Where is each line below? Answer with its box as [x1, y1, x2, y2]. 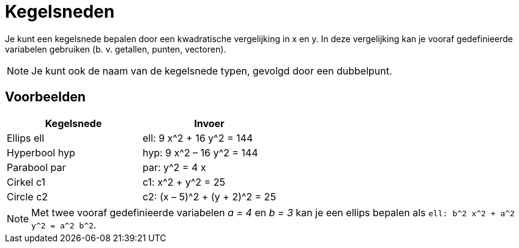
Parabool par [7, 161, 66, 173]
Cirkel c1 [7, 175, 46, 188]
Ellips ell [7, 131, 45, 144]
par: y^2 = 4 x [142, 161, 206, 173]
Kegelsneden [5, 1, 115, 22]
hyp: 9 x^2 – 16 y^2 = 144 [142, 146, 258, 159]
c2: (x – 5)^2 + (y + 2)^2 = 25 [142, 190, 276, 203]
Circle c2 [7, 190, 48, 203]
